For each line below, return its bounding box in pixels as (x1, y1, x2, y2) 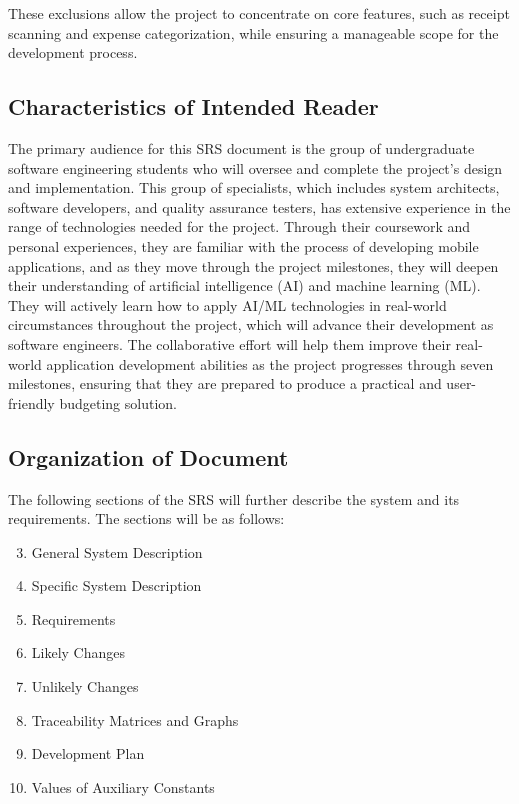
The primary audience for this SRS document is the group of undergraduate (8, 137, 475, 158)
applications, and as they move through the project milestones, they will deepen (8, 255, 499, 276)
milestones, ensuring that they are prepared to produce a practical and (8, 373, 442, 394)
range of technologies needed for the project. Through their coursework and (8, 216, 471, 237)
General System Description (31, 541, 203, 562)
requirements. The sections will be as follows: (8, 508, 285, 529)
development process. (8, 42, 138, 63)
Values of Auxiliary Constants (31, 776, 215, 797)
